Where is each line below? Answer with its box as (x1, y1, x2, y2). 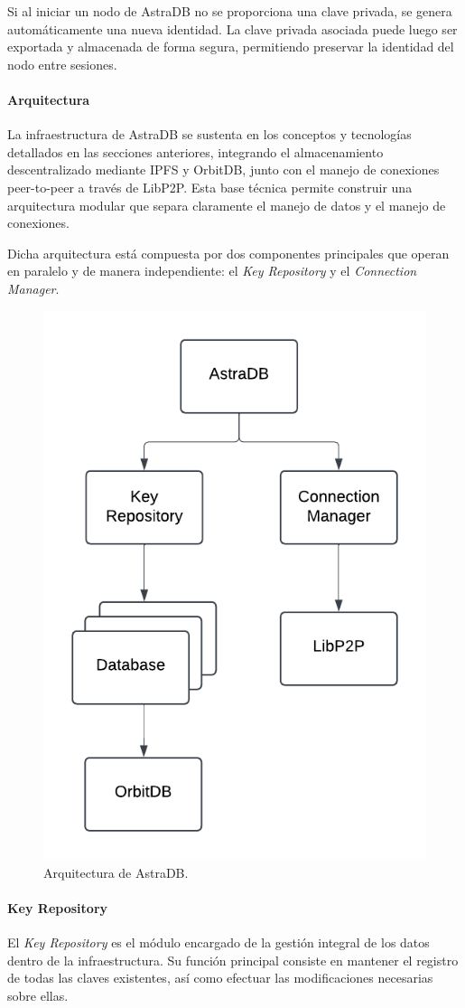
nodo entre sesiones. (7, 54, 117, 73)
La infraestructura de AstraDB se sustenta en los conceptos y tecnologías (7, 125, 412, 144)
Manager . (7, 278, 60, 297)
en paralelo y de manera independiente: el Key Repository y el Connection (7, 261, 417, 280)
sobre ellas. (7, 986, 69, 1005)
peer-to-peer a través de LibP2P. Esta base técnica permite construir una (7, 177, 413, 196)
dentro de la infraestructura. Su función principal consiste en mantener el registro (7, 950, 459, 969)
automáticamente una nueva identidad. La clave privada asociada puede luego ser (7, 19, 458, 38)
